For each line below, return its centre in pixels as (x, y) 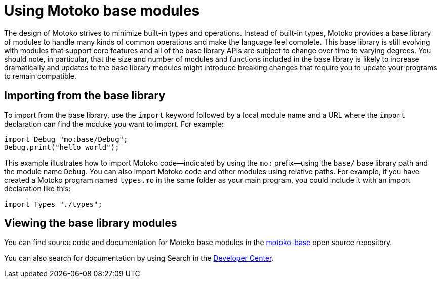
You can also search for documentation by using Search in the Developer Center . (139, 258)
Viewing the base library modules (91, 223)
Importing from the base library (85, 96)
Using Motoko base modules (102, 11)
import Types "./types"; (53, 204)
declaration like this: (37, 188)
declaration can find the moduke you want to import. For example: (114, 124)
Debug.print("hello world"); (62, 147)
